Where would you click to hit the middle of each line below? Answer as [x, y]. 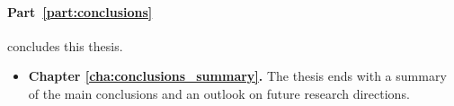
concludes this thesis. [65, 45]
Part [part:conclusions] [80, 11]
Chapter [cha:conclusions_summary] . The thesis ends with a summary [237, 76]
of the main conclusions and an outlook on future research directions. [219, 93]
